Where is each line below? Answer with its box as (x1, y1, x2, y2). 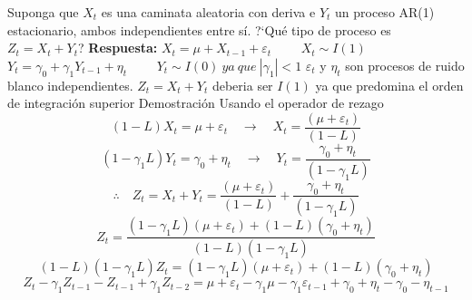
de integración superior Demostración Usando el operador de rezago (7, 93, 384, 112)
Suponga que (7, 3, 79, 21)
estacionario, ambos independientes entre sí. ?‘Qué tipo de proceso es (7, 20, 391, 39)
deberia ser (211, 75, 273, 94)
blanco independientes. (7, 75, 133, 94)
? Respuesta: (78, 38, 158, 57)
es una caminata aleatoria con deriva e (101, 3, 316, 21)
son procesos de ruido (345, 55, 465, 74)
